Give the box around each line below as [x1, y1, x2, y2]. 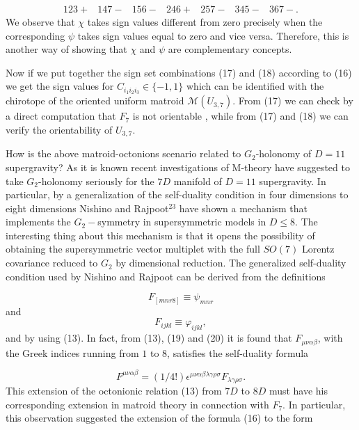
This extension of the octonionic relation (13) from [6, 383, 222, 398]
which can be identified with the [186, 79, 324, 93]
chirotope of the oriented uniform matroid [6, 93, 184, 108]
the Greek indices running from [6, 345, 139, 360]
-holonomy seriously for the [38, 173, 154, 188]
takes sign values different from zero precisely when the [87, 15, 323, 29]
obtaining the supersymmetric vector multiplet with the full [6, 241, 260, 256]
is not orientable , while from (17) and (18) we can [132, 109, 349, 123]
